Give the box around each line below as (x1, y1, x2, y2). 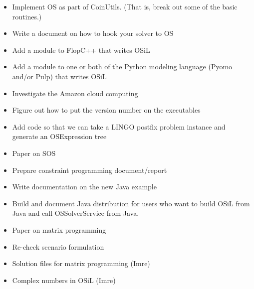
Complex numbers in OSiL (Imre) (12, 275, 116, 285)
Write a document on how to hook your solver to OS (12, 28, 174, 38)
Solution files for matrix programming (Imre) (12, 258, 150, 269)
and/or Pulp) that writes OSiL (12, 71, 107, 81)
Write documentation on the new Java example (12, 181, 157, 192)
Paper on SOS (12, 147, 56, 158)
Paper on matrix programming (12, 224, 106, 235)
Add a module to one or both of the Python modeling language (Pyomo (12, 61, 233, 72)
